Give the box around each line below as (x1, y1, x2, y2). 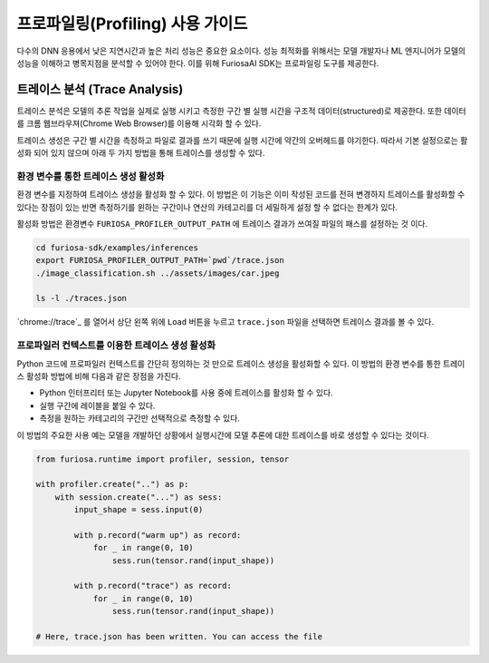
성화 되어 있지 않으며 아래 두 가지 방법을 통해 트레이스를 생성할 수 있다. (16, 148, 265, 159)
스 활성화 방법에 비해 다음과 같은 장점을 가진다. (16, 371, 181, 381)
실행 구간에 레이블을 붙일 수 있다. (39, 400, 156, 411)
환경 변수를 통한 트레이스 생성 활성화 (16, 170, 165, 182)
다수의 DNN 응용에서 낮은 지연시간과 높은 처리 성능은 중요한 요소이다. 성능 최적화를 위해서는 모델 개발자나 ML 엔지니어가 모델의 (16, 45, 466, 56)
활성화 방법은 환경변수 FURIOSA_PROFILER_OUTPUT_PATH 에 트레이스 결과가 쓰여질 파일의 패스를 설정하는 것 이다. (16, 218, 428, 229)
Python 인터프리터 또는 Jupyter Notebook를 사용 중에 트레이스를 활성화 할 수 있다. (39, 387, 334, 398)
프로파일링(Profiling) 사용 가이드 (16, 14, 248, 34)
